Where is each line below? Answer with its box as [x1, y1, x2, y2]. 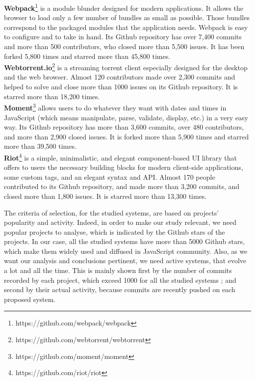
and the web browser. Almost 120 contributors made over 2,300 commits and [4, 72, 235, 82]
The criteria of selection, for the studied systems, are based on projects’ [4, 207, 219, 218]
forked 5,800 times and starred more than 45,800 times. [4, 51, 171, 61]
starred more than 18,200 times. [4, 91, 100, 101]
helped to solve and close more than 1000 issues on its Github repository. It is [4, 82, 238, 92]
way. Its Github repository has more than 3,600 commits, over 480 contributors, [4, 122, 244, 132]
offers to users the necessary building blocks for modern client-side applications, [4, 162, 243, 172]
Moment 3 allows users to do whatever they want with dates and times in [4, 101, 227, 112]
